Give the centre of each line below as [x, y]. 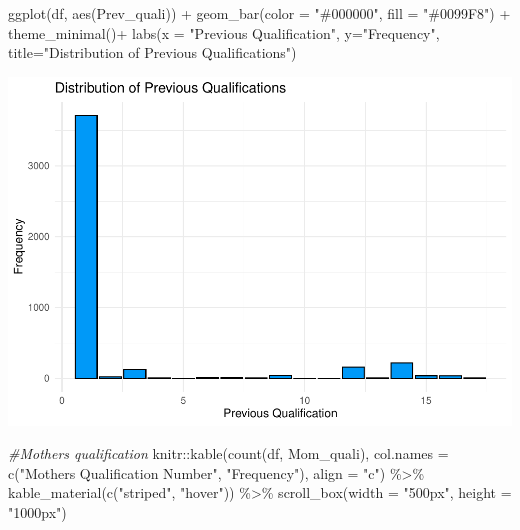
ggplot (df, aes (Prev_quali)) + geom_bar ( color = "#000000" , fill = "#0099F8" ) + [259, 13]
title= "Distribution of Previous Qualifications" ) [152, 52]
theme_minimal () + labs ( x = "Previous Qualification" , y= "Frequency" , [224, 32]
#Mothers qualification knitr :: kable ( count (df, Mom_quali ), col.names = [228, 453]
